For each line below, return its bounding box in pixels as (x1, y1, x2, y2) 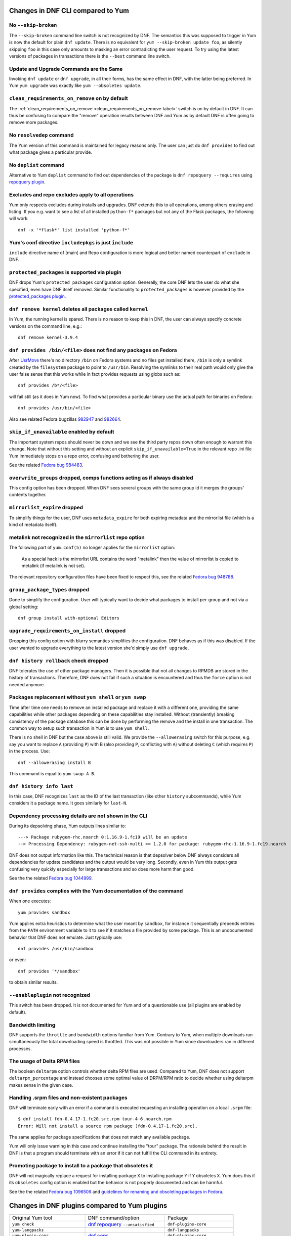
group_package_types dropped (9, 586, 89, 593)
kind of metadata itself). (9, 522, 58, 528)
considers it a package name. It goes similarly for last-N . (9, 800, 128, 806)
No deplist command (9, 161, 65, 168)
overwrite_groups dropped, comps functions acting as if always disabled (9, 474, 194, 481)
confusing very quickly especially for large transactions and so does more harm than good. (9, 866, 195, 872)
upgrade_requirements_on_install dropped (9, 627, 126, 634)
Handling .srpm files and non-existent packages (9, 1094, 128, 1101)
